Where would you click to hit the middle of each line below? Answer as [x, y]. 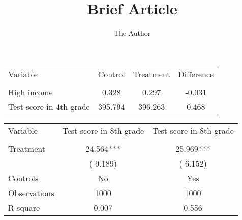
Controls [23, 178]
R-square [24, 207]
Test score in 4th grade [49, 106]
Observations [31, 193]
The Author [132, 33]
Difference [196, 74]
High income [31, 92]
